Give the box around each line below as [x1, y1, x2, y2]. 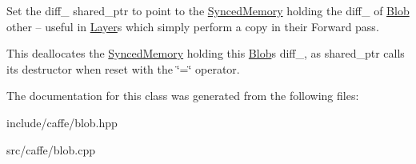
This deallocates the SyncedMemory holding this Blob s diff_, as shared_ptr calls [6, 45, 405, 62]
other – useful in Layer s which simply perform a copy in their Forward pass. [6, 18, 379, 34]
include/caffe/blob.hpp [6, 114, 118, 130]
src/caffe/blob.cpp [6, 141, 95, 158]
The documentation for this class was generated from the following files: [6, 87, 359, 104]
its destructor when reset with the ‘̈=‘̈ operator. [6, 60, 240, 77]
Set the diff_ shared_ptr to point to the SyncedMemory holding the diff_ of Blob [6, 2, 410, 18]
